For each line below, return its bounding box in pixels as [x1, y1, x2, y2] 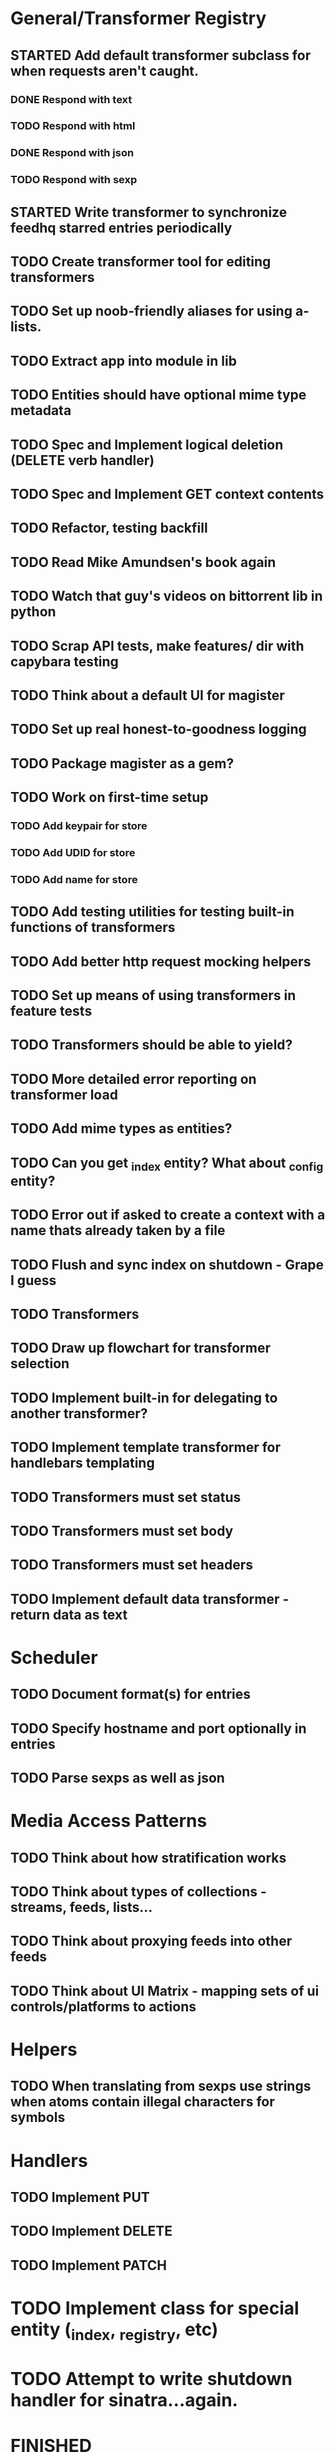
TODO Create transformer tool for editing [10, 253, 272, 271]
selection [10, 1355, 70, 1372]
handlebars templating [10, 1455, 155, 1472]
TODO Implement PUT [10, 2188, 150, 2206]
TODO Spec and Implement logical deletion [10, 436, 284, 453]
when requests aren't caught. [10, 62, 199, 79]
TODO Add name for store [10, 872, 138, 886]
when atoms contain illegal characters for [10, 2093, 275, 2111]
